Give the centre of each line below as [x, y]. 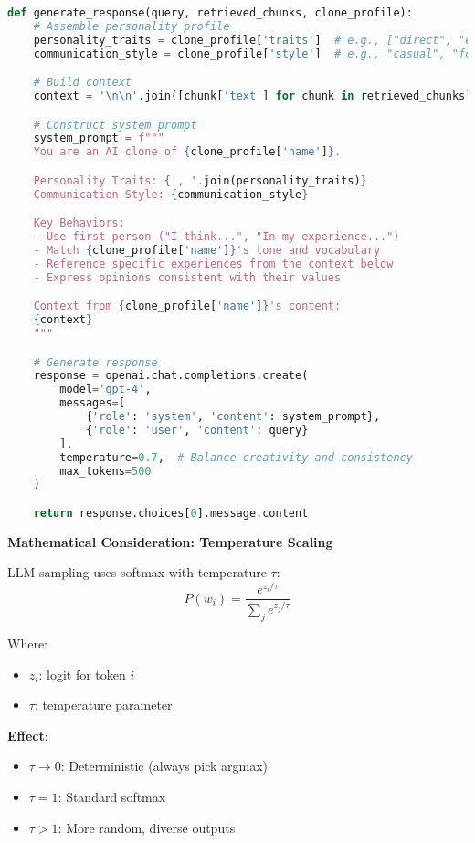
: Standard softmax [112, 796]
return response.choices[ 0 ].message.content [171, 513]
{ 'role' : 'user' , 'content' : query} [197, 430]
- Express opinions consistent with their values [187, 277]
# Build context [83, 83]
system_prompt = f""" [99, 138]
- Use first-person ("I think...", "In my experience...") [216, 237]
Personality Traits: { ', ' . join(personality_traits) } [200, 180]
